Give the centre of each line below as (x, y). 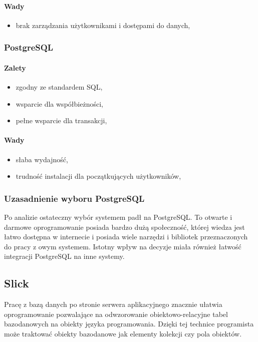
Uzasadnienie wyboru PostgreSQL (74, 198)
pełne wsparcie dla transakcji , (61, 120)
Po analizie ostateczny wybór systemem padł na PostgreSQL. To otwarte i (118, 217)
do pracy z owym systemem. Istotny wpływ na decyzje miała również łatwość (123, 246)
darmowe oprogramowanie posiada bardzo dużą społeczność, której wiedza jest (124, 227)
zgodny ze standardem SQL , (59, 87)
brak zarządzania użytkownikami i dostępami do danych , (103, 25)
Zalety (15, 67)
